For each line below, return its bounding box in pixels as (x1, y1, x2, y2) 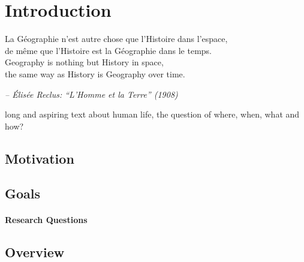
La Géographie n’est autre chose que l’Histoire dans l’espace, (5, 32, 228, 45)
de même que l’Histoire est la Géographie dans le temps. (5, 44, 212, 56)
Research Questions (5, 213, 88, 226)
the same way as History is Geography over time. (5, 67, 185, 80)
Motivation (5, 149, 74, 167)
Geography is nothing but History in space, (5, 56, 164, 68)
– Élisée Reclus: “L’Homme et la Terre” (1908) (5, 88, 178, 100)
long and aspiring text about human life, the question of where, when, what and (5, 108, 300, 121)
